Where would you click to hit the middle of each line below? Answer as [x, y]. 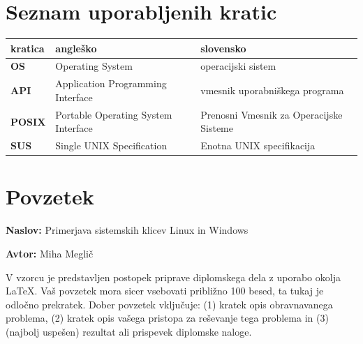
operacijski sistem [238, 66]
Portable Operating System [114, 114]
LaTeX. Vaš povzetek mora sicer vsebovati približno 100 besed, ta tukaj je [165, 291]
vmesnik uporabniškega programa [272, 90]
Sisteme [217, 128]
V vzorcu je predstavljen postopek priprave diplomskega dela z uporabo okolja [173, 277]
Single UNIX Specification [111, 145]
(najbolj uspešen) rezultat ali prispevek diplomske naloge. [129, 331]
